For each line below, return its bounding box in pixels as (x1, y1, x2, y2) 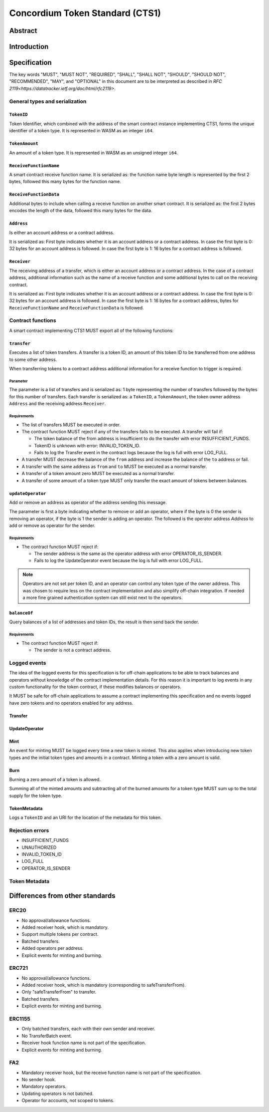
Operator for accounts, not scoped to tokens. (21, 1098, 115, 1104)
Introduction (9, 42, 49, 51)
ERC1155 (9, 1015, 31, 1022)
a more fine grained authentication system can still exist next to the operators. (22, 594, 183, 600)
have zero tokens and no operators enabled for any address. (9, 700, 134, 706)
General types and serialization (9, 98, 87, 105)
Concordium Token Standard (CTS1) (9, 7, 161, 18)
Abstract (9, 26, 37, 35)
